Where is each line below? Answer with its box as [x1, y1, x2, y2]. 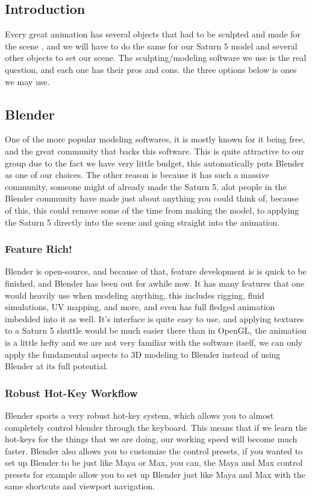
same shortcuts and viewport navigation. [5, 480, 155, 492]
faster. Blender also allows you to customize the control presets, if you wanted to [5, 444, 303, 457]
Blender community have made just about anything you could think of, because [5, 192, 299, 205]
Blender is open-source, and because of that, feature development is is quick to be [5, 265, 307, 278]
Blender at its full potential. [5, 360, 108, 372]
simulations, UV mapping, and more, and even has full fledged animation [5, 300, 275, 313]
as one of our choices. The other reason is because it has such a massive [5, 168, 269, 181]
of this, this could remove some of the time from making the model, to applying [5, 203, 299, 216]
